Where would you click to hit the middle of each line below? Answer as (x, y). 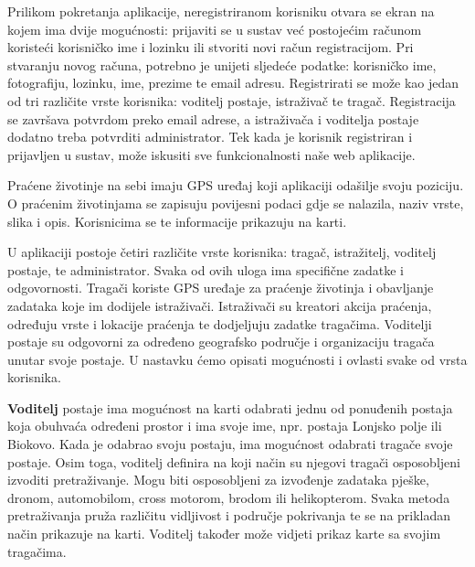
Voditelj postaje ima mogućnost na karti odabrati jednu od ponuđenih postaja (230, 407)
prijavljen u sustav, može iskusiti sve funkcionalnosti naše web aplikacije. (211, 154)
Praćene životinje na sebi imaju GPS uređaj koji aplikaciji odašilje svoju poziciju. (236, 185)
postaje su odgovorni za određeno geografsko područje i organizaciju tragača (221, 342)
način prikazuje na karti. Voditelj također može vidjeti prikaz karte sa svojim (224, 534)
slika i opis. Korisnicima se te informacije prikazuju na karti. (177, 221)
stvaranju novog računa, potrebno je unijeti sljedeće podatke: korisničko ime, (222, 64)
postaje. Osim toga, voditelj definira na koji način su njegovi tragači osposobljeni (234, 461)
